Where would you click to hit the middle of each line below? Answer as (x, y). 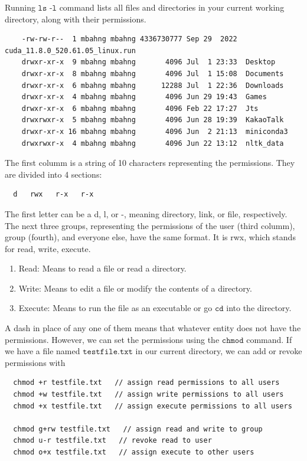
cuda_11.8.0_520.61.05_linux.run (70, 50)
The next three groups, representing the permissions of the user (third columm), (150, 225)
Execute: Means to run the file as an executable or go (115, 308)
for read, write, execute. (48, 248)
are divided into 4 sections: (53, 174)
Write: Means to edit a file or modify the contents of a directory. (135, 288)
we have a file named (43, 351)
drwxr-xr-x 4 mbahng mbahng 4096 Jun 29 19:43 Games (144, 97)
